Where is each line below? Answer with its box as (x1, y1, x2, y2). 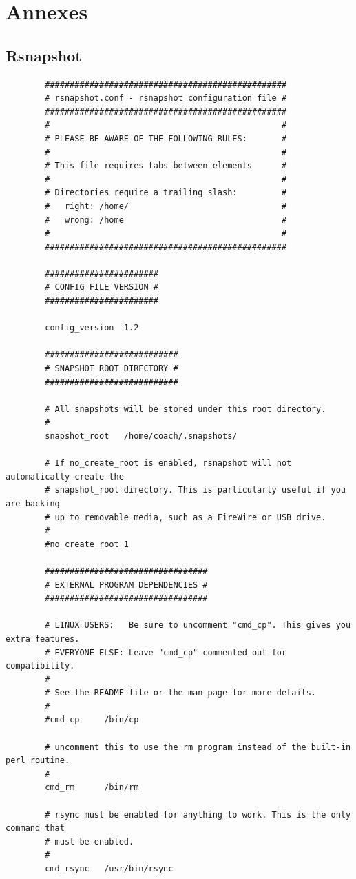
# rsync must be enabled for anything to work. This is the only (45, 809, 351, 820)
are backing (6, 498, 60, 508)
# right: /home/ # (45, 201, 287, 211)
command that (6, 823, 65, 833)
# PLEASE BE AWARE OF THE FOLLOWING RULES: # (45, 133, 287, 144)
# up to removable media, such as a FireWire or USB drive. (45, 512, 326, 522)
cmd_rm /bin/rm (45, 782, 139, 793)
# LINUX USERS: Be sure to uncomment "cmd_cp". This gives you (45, 620, 351, 631)
